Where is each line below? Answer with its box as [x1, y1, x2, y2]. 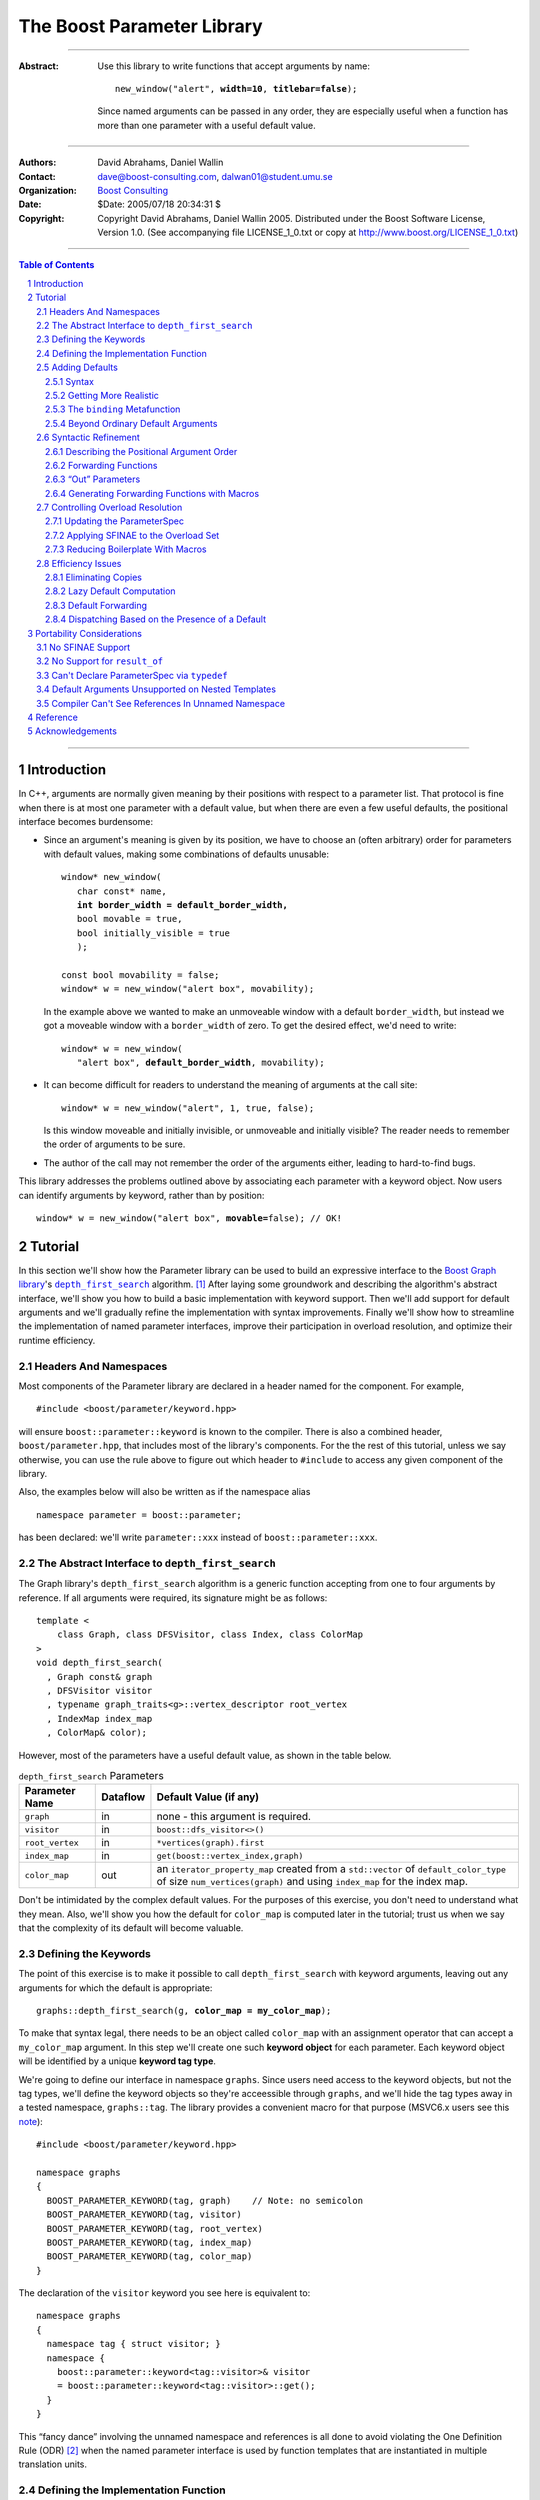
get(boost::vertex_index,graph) [156, 1850, 304, 1861]
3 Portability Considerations [27, 627, 142, 639]
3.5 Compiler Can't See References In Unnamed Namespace [36, 697, 285, 709]
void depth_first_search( [36, 1657, 164, 1669]
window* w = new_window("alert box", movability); [61, 983, 315, 995]
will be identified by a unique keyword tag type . [18, 2055, 217, 2067]
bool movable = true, [76, 913, 183, 925]
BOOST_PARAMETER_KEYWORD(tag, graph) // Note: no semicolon [46, 2195, 364, 2206]
